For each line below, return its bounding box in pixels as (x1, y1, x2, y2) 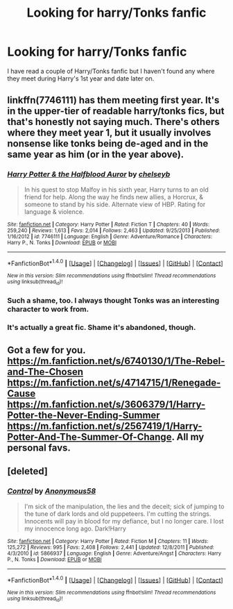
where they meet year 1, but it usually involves (7, 127, 212, 139)
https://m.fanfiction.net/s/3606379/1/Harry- (7, 398, 206, 410)
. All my (171, 431, 205, 442)
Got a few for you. (7, 344, 86, 356)
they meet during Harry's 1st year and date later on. (7, 74, 155, 83)
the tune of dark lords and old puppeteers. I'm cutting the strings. (24, 509, 212, 518)
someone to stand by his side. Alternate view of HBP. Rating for (24, 200, 206, 208)
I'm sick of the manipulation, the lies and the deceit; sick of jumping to (24, 502, 225, 510)
